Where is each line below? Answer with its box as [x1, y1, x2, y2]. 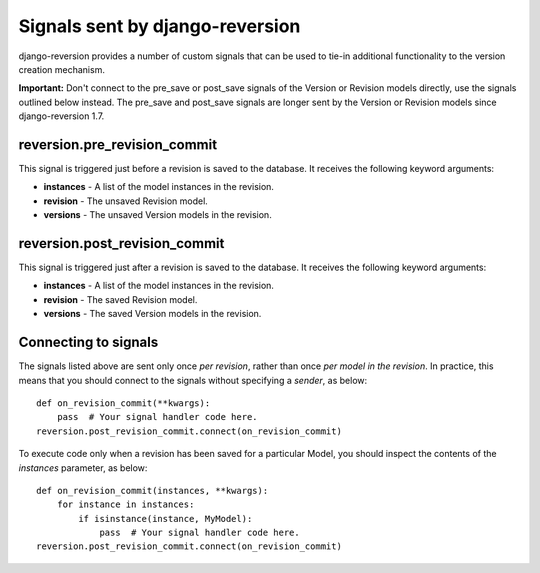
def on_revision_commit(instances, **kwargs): [36, 485, 269, 496]
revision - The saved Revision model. [43, 293, 198, 305]
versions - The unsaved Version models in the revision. [43, 209, 272, 221]
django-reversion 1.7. [18, 110, 105, 122]
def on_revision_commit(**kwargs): [36, 397, 211, 409]
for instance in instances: [56, 499, 195, 510]
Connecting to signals [18, 334, 159, 351]
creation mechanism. [18, 63, 105, 75]
